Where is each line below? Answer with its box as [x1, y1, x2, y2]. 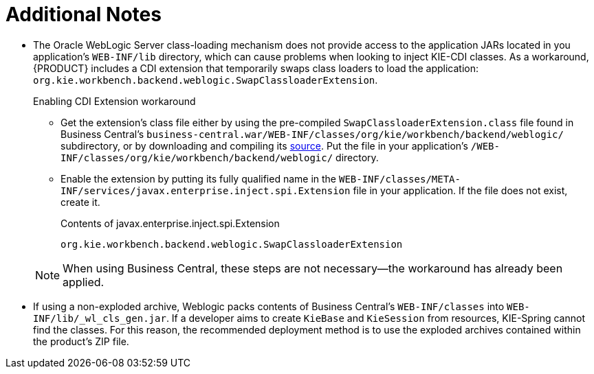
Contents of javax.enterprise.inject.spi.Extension [60, 217, 280, 229]
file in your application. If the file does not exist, [353, 184, 568, 196]
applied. [63, 274, 104, 289]
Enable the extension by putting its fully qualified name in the [60, 172, 337, 185]
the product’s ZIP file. [33, 335, 129, 347]
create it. [60, 196, 100, 208]
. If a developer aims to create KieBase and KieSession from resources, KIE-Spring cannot [166, 312, 585, 324]
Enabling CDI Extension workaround [33, 95, 196, 107]
